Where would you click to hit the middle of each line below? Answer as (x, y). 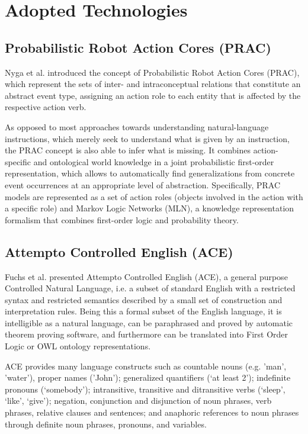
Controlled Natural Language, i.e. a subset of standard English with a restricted (150, 288)
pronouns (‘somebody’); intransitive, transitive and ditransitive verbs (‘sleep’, (145, 389)
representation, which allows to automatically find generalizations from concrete (150, 173)
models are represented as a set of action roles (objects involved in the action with (154, 196)
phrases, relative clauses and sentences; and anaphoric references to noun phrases (152, 412)
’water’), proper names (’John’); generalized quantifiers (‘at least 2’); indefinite (148, 377)
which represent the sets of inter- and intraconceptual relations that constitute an (153, 84)
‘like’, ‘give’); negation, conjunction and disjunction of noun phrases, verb (138, 401)
